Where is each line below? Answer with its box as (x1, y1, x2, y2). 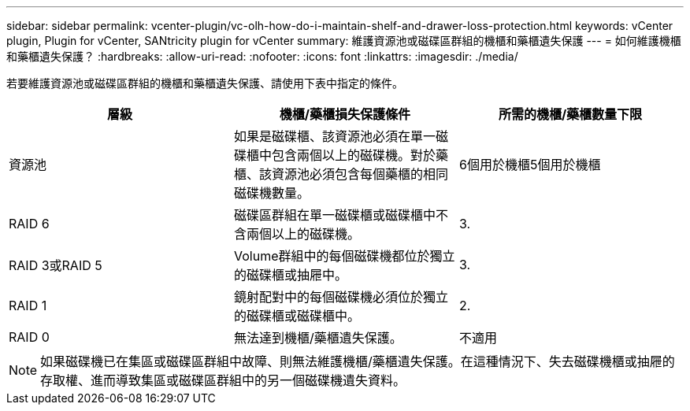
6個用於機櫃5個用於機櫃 (458, 157, 601, 172)
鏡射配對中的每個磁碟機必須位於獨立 (233, 289, 448, 305)
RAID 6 (9, 216, 50, 231)
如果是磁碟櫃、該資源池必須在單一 (233, 128, 436, 144)
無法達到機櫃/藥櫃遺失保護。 (233, 330, 402, 346)
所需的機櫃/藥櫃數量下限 (498, 106, 643, 122)
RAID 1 (9, 298, 47, 313)
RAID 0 (9, 329, 50, 345)
